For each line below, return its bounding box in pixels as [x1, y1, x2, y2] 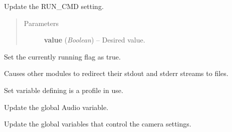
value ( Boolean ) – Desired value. [44, 34, 145, 45]
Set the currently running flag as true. [4, 51, 121, 61]
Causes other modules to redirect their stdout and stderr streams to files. [4, 68, 228, 78]
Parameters [24, 17, 59, 28]
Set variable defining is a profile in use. [4, 84, 123, 95]
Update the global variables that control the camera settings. [4, 118, 191, 129]
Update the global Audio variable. [4, 101, 109, 112]
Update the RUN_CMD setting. [4, 1, 104, 11]
